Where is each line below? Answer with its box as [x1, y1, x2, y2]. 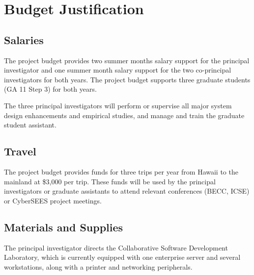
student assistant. [4, 120, 56, 130]
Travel [4, 144, 36, 159]
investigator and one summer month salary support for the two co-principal [4, 65, 231, 75]
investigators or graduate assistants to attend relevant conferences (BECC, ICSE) [4, 186, 250, 196]
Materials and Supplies [4, 219, 123, 234]
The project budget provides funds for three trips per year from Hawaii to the [4, 166, 238, 176]
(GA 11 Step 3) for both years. [4, 84, 97, 94]
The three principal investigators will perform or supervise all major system [4, 100, 232, 110]
